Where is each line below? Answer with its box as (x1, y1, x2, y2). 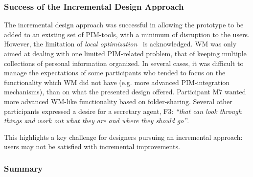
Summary (4, 162, 43, 174)
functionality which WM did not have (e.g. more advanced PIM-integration (4, 77, 230, 87)
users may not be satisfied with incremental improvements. (4, 141, 180, 152)
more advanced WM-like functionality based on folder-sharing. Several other (4, 96, 232, 106)
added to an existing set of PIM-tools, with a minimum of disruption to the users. (4, 29, 250, 39)
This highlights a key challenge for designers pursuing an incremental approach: (4, 132, 243, 142)
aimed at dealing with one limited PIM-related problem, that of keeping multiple (4, 48, 247, 58)
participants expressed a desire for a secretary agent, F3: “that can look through (4, 106, 242, 116)
